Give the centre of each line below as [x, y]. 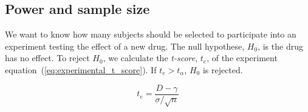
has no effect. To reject [47, 58]
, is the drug [280, 46]
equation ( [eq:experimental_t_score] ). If [81, 69]
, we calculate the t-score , [150, 58]
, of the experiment [242, 58]
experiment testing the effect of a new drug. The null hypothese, [125, 46]
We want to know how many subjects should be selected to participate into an [151, 34]
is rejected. [223, 69]
